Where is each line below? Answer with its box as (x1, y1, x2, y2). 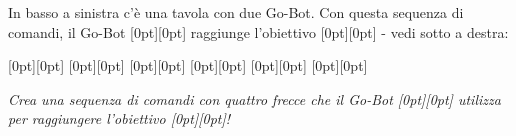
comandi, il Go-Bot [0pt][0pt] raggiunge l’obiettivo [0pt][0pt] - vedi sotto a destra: (8, 21, 509, 42)
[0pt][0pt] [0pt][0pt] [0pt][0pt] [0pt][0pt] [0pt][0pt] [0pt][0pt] (8, 55, 368, 76)
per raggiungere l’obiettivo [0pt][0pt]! (8, 108, 231, 129)
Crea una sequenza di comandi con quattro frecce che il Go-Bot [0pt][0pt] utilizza (8, 88, 501, 109)
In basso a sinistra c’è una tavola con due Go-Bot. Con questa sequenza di (8, 2, 464, 22)
